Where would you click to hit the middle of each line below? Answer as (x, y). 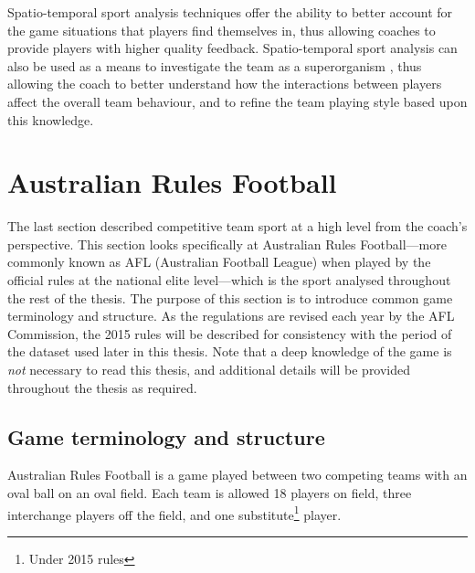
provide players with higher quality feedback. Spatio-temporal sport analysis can (232, 48)
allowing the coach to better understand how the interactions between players (225, 84)
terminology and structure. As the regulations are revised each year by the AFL (231, 316)
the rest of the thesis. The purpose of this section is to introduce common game (230, 297)
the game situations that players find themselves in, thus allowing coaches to (222, 30)
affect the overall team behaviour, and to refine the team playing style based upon (237, 101)
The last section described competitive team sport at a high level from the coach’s (237, 226)
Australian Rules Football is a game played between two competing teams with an (237, 475)
